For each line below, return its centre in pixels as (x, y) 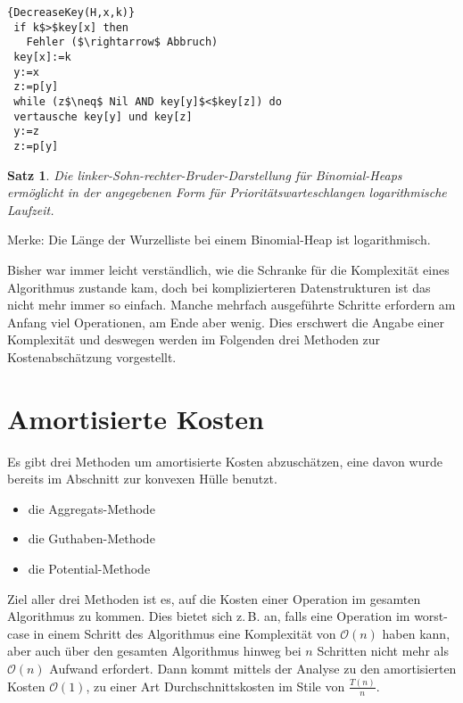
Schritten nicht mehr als (383, 651)
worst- (431, 616)
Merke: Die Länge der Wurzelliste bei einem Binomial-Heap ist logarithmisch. (219, 240)
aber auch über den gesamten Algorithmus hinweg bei (154, 651)
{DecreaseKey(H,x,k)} (71, 12)
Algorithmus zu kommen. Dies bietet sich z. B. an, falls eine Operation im (209, 616)
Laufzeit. (31, 209)
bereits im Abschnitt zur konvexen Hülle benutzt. (142, 479)
